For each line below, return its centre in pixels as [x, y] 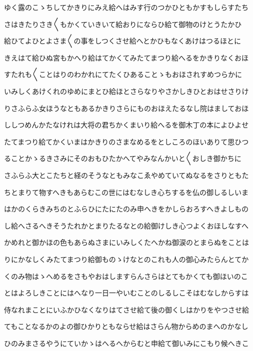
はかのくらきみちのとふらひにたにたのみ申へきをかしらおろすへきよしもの [126, 209]
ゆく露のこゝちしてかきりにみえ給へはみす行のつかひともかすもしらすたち [126, 7]
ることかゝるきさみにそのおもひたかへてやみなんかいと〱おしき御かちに [123, 158]
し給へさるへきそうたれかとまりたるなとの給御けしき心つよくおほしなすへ [126, 225]
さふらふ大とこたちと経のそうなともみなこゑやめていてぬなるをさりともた [126, 175]
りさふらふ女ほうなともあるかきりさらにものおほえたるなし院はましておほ [126, 108]
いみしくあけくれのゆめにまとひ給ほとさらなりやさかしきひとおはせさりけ [126, 91]
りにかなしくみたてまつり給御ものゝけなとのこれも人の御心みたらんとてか [126, 259]
